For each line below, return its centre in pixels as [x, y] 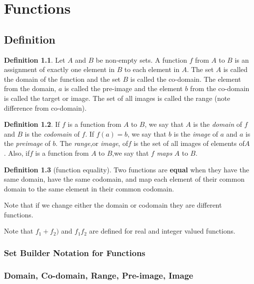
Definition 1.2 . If [32, 124]
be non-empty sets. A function [141, 59]
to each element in [152, 69]
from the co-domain [220, 88]
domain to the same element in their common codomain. [89, 188]
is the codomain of [52, 133]
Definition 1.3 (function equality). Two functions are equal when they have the [127, 169]
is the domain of [218, 124]
